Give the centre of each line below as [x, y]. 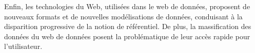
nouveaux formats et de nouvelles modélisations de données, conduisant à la [123, 16]
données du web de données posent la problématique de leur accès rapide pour [127, 36]
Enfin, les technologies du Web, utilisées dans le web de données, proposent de [127, 6]
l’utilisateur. [23, 46]
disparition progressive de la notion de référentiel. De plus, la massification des [128, 26]
